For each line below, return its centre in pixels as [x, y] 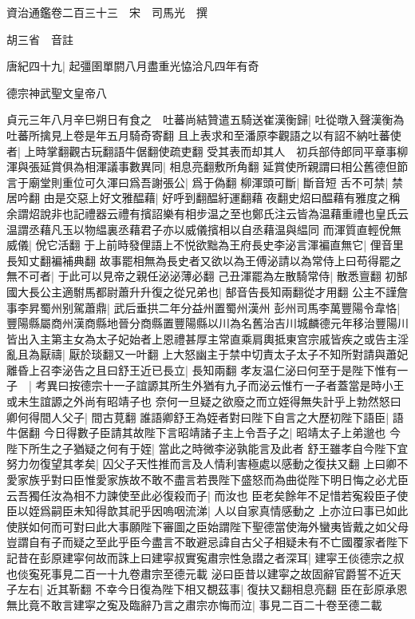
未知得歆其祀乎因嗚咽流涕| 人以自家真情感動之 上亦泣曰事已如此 [241, 511]
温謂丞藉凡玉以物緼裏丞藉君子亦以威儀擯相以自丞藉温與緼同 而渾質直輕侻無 [204, 229]
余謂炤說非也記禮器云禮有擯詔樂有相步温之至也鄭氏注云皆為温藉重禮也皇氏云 [207, 213]
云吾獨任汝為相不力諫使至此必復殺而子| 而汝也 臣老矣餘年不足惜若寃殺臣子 [202, 495]
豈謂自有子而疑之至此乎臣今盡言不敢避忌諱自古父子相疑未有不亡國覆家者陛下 [207, 542]
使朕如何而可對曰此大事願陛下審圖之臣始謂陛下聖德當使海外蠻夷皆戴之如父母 [207, 526]
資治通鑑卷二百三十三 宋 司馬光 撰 [107, 12]
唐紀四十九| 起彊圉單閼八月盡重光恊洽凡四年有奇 [133, 66]
